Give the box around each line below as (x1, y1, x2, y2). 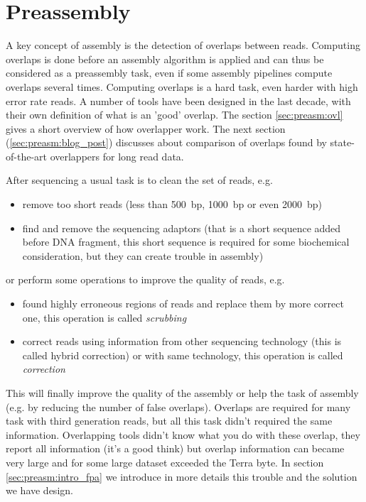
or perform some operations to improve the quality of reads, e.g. (6, 272, 285, 287)
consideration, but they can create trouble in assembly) (22, 248, 264, 263)
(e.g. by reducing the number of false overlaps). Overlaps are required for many (6, 399, 351, 414)
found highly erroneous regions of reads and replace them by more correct (22, 296, 344, 311)
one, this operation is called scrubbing (22, 310, 187, 324)
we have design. (6, 483, 73, 498)
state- (330, 135, 355, 150)
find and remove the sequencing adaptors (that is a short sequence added (22, 220, 341, 235)
